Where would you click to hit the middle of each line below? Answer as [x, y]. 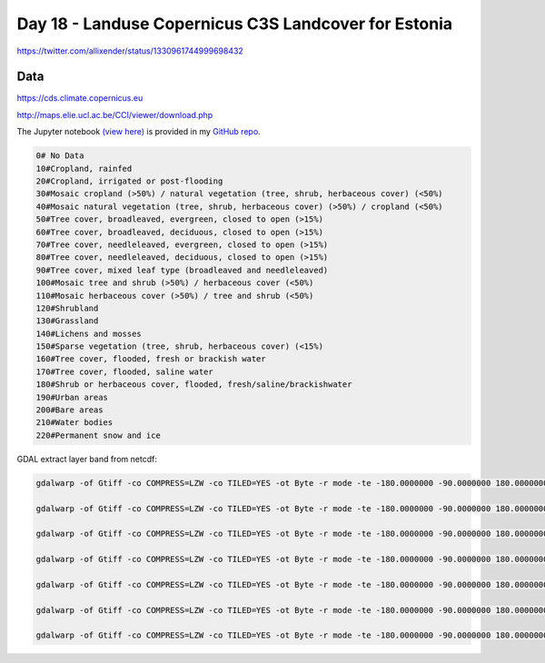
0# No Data [60, 156]
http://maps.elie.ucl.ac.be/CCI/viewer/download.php [115, 114]
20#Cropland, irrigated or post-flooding [129, 181]
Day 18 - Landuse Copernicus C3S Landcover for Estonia [235, 24]
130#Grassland [67, 321]
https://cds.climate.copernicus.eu [80, 98]
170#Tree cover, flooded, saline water [124, 371]
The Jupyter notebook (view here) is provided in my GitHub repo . [139, 132]
